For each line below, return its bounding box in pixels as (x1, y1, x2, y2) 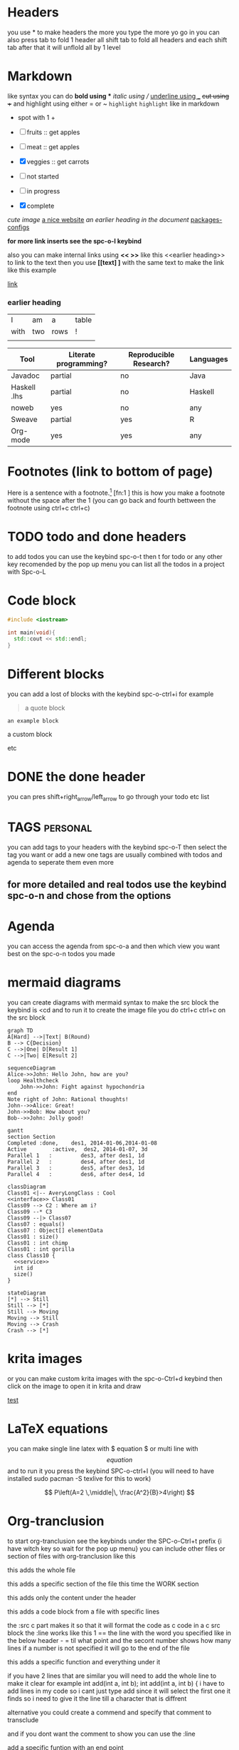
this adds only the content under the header (7, 1593, 137, 1601)
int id (14, 1264, 33, 1272)
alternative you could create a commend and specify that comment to (7, 1708, 212, 1716)
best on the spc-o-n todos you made (7, 950, 115, 958)
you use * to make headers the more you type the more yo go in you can (7, 28, 221, 36)
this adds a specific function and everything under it (7, 1657, 161, 1666)
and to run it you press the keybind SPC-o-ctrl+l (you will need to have (7, 1467, 215, 1475)
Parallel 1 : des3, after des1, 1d (7, 1152, 144, 1160)
